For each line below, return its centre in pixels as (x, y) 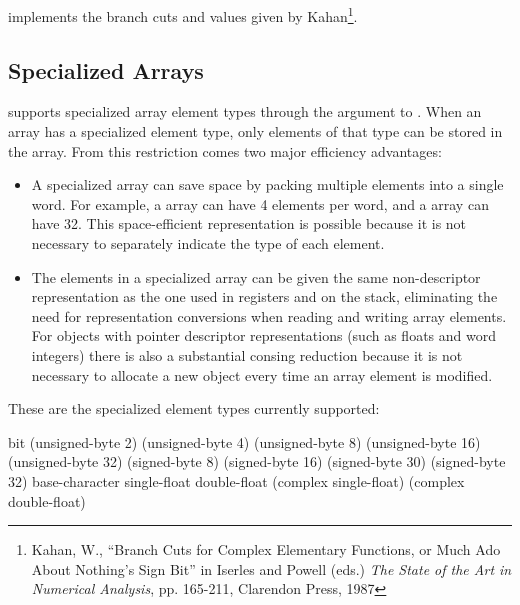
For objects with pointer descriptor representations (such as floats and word (263, 335)
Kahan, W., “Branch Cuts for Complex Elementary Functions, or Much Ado (266, 549)
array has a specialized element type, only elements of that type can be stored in (255, 131)
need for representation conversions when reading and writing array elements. (269, 315)
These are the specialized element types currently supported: (194, 408)
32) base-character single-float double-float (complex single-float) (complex (236, 480)
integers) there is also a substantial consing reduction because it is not (247, 354)
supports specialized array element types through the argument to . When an (245, 111)
